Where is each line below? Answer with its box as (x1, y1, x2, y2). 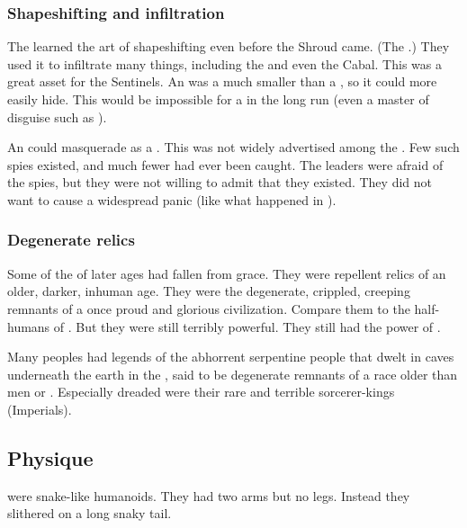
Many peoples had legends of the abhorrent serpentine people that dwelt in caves (7, 347, 454, 366)
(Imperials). (7, 399, 72, 418)
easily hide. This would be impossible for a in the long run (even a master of (7, 90, 429, 108)
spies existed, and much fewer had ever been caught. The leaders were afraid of (7, 155, 444, 174)
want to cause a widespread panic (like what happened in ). (7, 190, 337, 209)
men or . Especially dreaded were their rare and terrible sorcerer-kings (7, 382, 395, 401)
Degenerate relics (7, 228, 135, 251)
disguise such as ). (7, 107, 107, 126)
